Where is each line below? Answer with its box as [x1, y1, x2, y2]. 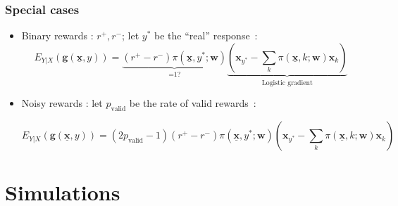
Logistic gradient [261, 79, 313, 86]
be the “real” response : [154, 28, 258, 43]
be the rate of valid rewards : [129, 96, 256, 110]
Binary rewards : [21, 28, 94, 43]
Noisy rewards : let [21, 96, 103, 110]
